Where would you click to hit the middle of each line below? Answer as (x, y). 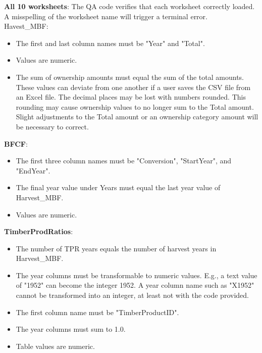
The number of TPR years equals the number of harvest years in (116, 248)
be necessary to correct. (52, 126)
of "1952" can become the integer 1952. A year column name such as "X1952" (135, 285)
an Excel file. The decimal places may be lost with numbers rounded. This (131, 97)
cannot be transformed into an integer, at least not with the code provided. (132, 295)
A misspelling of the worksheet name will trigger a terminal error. (106, 16)
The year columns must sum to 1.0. (71, 329)
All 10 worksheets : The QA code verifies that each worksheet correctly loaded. (129, 6)
